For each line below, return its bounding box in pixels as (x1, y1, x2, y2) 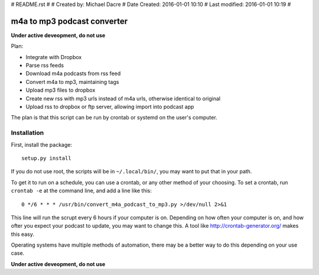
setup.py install (21, 154, 71, 161)
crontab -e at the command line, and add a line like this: (11, 187, 152, 195)
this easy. (11, 231, 35, 238)
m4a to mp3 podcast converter (11, 16, 128, 26)
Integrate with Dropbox (25, 53, 82, 60)
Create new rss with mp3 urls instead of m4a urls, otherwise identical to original (25, 95, 221, 102)
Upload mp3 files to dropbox (25, 86, 96, 94)
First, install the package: (11, 141, 72, 148)
